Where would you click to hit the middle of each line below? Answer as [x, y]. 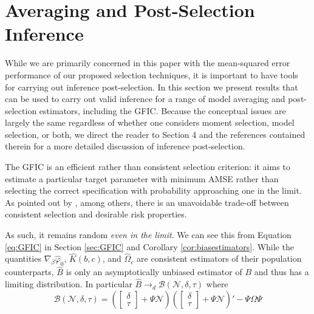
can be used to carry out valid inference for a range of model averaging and [145, 99]
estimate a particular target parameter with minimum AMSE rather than [142, 178]
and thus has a [282, 272]
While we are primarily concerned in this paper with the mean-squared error [148, 63]
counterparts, [29, 272]
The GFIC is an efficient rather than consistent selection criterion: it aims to [148, 167]
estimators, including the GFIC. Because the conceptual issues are [162, 110]
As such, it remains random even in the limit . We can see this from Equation [148, 235]
